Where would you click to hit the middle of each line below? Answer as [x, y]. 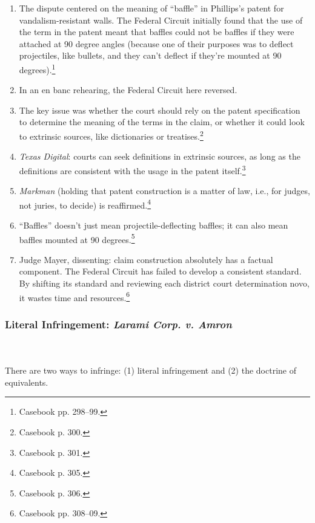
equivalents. [27, 382]
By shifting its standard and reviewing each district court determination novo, [164, 283]
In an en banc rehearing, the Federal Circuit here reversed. [128, 90]
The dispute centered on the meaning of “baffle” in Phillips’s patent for [151, 8]
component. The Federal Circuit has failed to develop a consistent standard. [160, 271]
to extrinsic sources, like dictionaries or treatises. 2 [111, 135]
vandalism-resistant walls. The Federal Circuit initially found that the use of [161, 20]
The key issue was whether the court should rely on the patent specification [160, 110]
